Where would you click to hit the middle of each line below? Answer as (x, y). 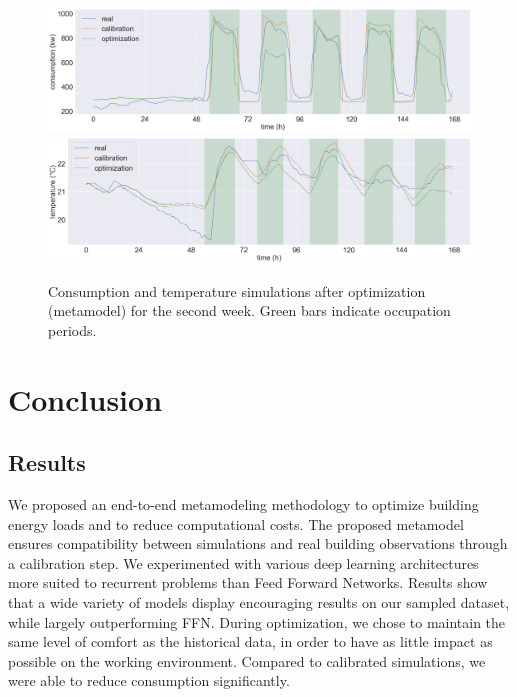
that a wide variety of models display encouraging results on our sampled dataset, (259, 602)
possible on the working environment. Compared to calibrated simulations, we (247, 660)
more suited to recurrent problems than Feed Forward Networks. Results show (248, 582)
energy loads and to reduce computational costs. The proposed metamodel (236, 523)
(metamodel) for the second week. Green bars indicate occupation (249, 310)
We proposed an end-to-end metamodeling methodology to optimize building (243, 504)
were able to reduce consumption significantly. (149, 680)
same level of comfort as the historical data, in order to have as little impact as (250, 641)
